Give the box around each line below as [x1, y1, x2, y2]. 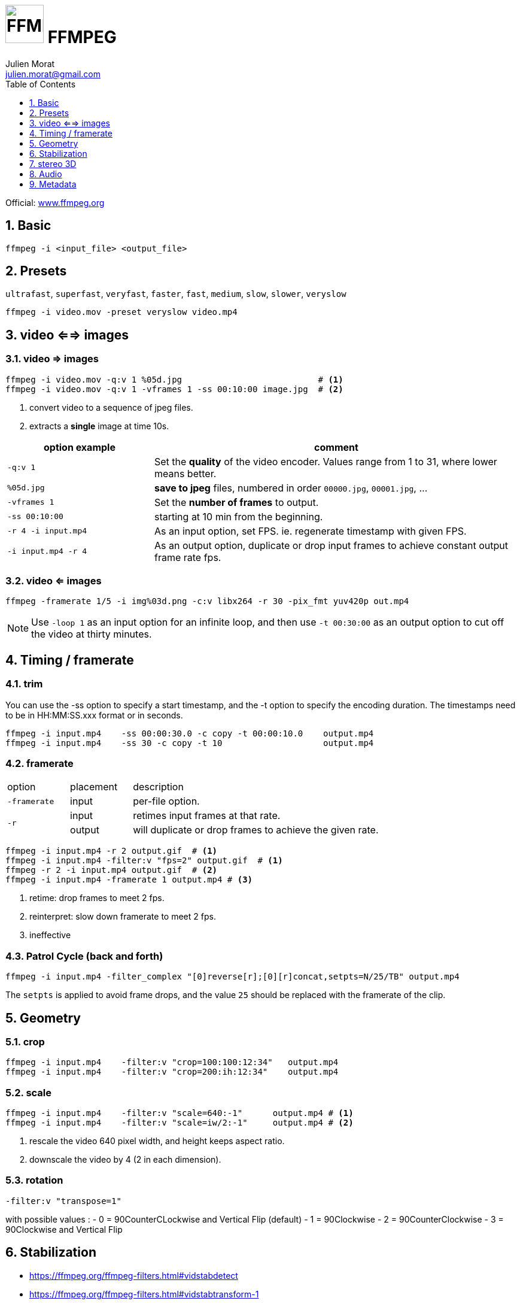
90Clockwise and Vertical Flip [5, 1224, 123, 1235]
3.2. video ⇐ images [5, 575, 102, 587]
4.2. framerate [5, 757, 74, 769]
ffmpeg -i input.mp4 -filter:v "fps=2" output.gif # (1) [5, 856, 283, 866]
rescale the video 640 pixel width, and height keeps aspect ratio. [29, 1136, 285, 1147]
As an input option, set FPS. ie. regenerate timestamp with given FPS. [154, 524, 467, 537]
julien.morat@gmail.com [5, 68, 101, 79]
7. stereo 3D [29, 158, 77, 169]
